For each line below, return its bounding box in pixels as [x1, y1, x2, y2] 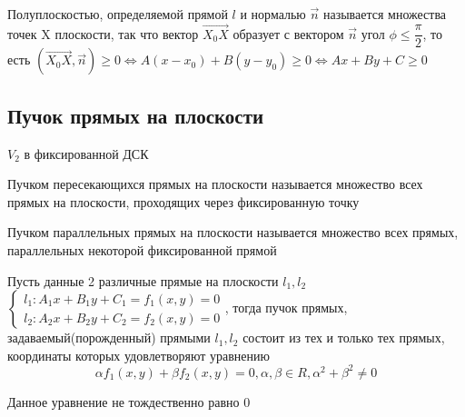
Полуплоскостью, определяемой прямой [7, 5, 228, 23]
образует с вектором [232, 24, 344, 43]
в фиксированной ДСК [24, 144, 149, 163]
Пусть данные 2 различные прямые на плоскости [7, 271, 279, 290]
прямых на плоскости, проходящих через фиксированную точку [7, 192, 360, 211]
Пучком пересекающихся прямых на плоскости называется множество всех [7, 174, 423, 194]
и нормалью [240, 5, 306, 23]
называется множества [322, 5, 447, 23]
